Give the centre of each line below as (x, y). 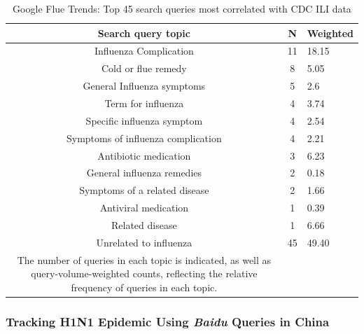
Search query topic (144, 33)
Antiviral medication (144, 208)
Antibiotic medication (144, 155)
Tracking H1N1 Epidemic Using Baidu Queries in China (168, 321)
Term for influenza (144, 103)
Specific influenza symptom (144, 120)
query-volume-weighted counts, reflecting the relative (144, 273)
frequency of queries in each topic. (144, 287)
